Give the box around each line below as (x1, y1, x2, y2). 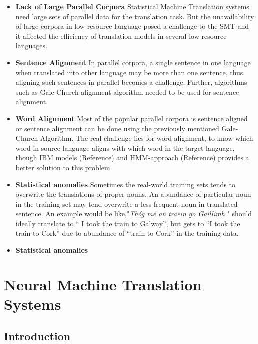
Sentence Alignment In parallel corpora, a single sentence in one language (15, 57, 251, 67)
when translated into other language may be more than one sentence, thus (15, 67, 243, 77)
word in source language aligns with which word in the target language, (15, 142, 235, 153)
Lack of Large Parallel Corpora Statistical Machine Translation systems (15, 1, 249, 11)
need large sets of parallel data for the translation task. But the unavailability (15, 11, 254, 21)
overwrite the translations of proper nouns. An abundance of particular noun (15, 189, 251, 199)
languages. (15, 40, 47, 51)
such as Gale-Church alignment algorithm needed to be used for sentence (15, 86, 239, 97)
